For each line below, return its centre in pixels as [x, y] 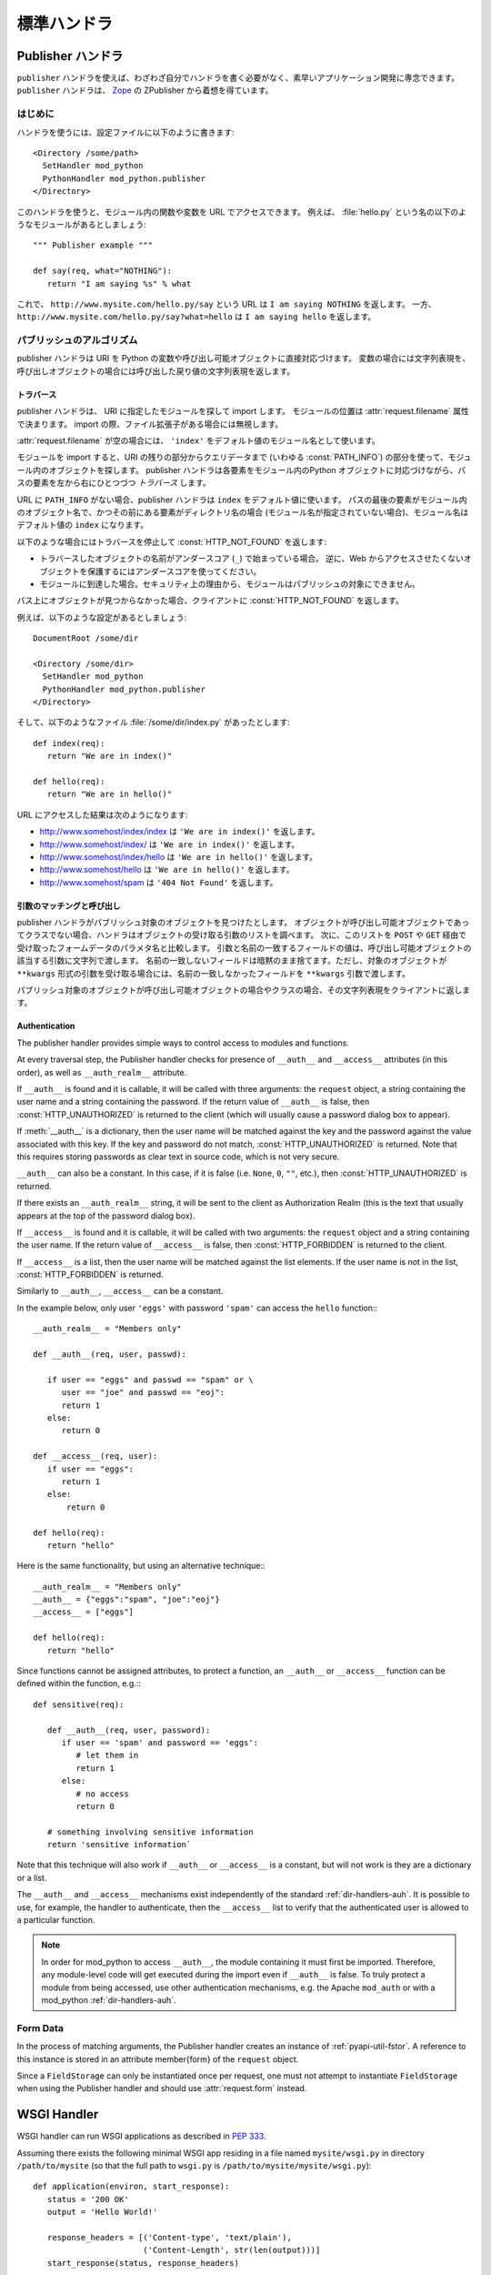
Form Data [40, 2027]
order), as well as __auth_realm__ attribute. [102, 1072]
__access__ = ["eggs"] [84, 1612]
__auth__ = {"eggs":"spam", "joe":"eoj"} [126, 1600]
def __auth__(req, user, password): [129, 1730]
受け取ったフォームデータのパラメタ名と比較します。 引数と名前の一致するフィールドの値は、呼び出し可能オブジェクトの [244, 947]
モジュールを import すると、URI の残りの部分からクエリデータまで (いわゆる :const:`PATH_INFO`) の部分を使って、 [233, 457]
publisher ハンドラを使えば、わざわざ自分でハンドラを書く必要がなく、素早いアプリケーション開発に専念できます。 [238, 78]
